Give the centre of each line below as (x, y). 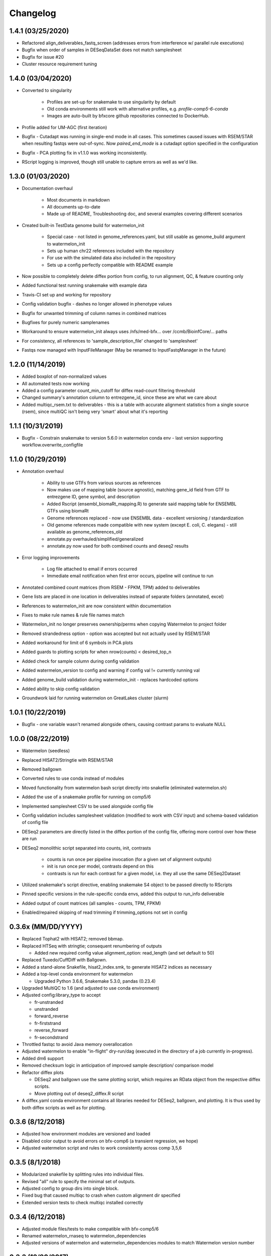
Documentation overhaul (47, 188)
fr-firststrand (48, 1023)
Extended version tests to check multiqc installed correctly (83, 1202)
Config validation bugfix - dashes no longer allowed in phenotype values (97, 304)
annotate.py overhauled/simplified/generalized (95, 539)
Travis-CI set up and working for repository (66, 294)
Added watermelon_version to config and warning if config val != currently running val (111, 670)
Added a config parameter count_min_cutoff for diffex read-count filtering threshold (108, 390)
